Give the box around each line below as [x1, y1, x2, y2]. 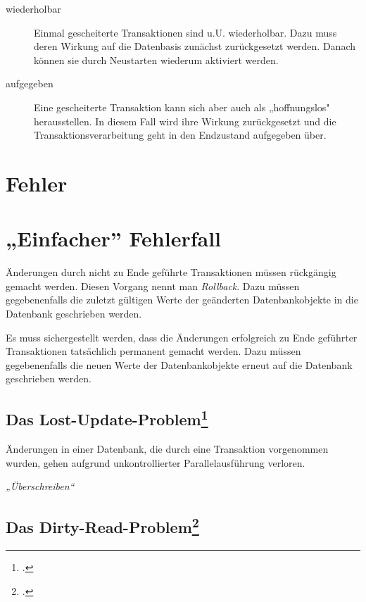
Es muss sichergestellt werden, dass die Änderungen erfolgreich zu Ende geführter [6, 330, 358, 344]
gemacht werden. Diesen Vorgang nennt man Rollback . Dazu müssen [6, 278, 300, 293]
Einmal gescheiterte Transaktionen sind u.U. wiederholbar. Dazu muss [34, 25, 337, 39]
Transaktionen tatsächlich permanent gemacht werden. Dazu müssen [6, 344, 301, 358]
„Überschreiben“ [6, 479, 75, 494]
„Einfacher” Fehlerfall [6, 224, 222, 253]
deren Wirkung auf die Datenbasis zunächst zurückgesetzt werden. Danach [34, 39, 356, 54]
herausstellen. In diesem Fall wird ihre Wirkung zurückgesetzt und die [34, 113, 336, 128]
